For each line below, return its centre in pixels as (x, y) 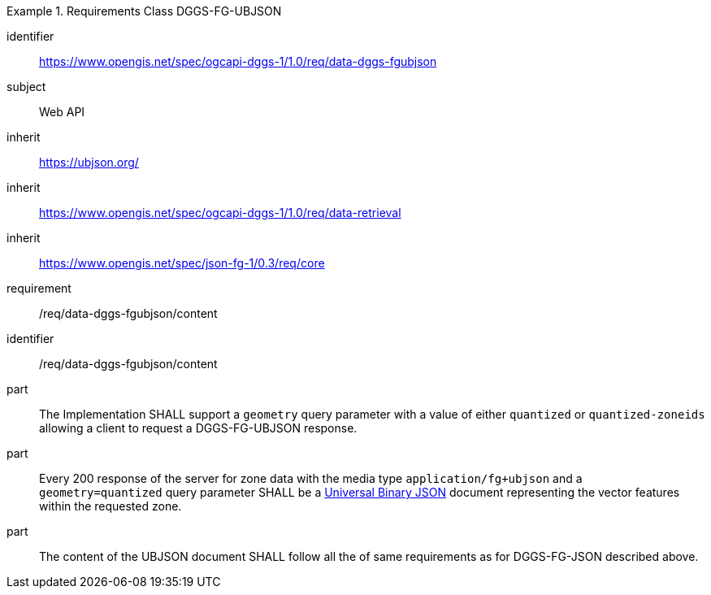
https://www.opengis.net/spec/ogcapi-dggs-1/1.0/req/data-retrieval (220, 213)
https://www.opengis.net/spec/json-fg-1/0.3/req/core (182, 263)
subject (26, 87)
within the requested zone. (111, 506)
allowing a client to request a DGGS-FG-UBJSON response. (198, 428)
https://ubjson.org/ (89, 162)
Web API (62, 112)
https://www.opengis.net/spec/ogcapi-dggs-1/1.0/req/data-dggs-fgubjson (238, 61)
